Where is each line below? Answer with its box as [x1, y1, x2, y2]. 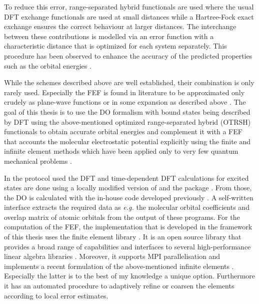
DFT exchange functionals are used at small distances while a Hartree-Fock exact [4, 11, 254, 22]
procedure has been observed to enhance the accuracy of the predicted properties [4, 50, 252, 61]
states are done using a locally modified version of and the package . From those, [4, 182, 252, 193]
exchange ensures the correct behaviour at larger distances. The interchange [4, 21, 236, 32]
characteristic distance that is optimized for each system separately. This [4, 41, 227, 51]
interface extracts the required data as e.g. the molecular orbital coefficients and [4, 202, 249, 212]
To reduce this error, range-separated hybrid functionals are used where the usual [4, 2, 254, 12]
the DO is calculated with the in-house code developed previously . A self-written [4, 192, 253, 202]
